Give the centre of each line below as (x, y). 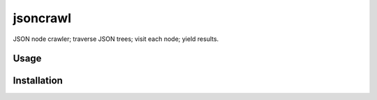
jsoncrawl (42, 18)
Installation (38, 81)
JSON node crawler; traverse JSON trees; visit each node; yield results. (116, 39)
